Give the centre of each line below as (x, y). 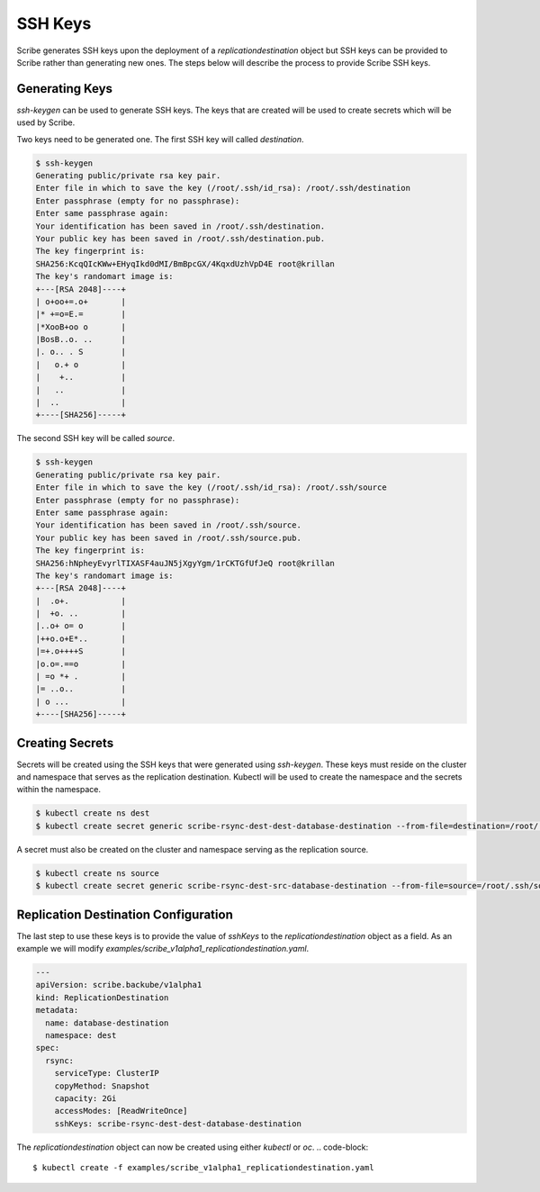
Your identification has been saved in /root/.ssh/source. (168, 525)
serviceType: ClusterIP (107, 1073)
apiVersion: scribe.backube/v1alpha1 (119, 985)
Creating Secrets (65, 743)
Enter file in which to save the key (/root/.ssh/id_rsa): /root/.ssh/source (211, 488)
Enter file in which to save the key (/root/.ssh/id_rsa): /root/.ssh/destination (223, 188)
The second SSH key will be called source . (96, 438)
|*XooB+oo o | (81, 327)
